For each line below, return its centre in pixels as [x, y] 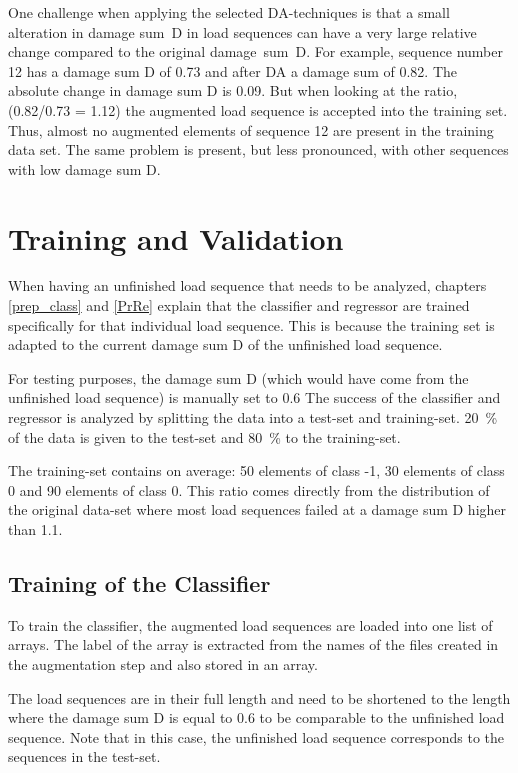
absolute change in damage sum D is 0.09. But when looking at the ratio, [233, 90]
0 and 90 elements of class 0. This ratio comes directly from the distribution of [249, 489]
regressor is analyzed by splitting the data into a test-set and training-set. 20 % [253, 417]
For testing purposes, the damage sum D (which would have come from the [238, 377]
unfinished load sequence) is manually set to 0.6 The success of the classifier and [254, 397]
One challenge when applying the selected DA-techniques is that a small [229, 12]
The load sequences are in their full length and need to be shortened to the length [259, 697]
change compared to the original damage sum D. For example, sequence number [255, 51]
